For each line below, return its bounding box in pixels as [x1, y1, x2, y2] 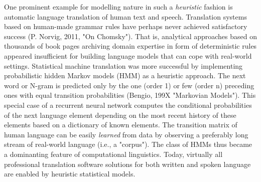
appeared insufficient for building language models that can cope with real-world [4, 50, 252, 61]
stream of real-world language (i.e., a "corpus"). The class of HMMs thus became [4, 139, 252, 149]
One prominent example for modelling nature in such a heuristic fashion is [4, 2, 233, 12]
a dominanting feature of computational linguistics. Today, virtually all [4, 148, 223, 159]
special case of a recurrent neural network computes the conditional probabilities [4, 99, 252, 110]
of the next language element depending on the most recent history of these [4, 109, 236, 120]
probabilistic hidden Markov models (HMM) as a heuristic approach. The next [4, 70, 246, 81]
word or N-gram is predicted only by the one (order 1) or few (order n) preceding [4, 80, 254, 90]
